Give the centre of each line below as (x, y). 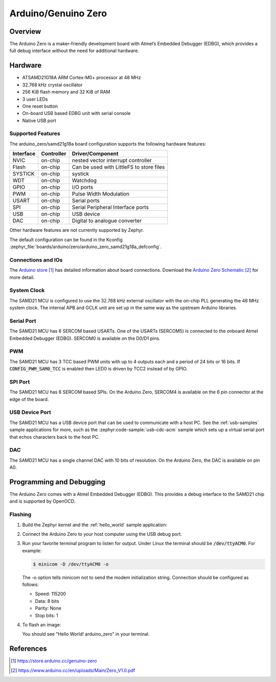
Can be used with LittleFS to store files (118, 167)
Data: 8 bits (47, 601)
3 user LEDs (35, 99)
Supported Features (35, 134)
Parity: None (48, 608)
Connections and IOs (36, 260)
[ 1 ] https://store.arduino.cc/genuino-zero (54, 661)
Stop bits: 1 (47, 615)
